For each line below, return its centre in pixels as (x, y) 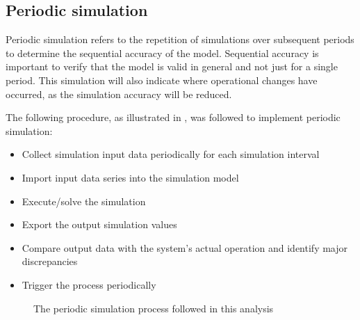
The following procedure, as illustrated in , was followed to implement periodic (173, 117)
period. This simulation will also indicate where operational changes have (162, 80)
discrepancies (50, 261)
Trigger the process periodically (89, 284)
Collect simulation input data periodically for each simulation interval (171, 154)
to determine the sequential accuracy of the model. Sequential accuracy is (162, 53)
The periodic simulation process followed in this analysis (154, 308)
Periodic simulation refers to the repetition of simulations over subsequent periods (180, 39)
